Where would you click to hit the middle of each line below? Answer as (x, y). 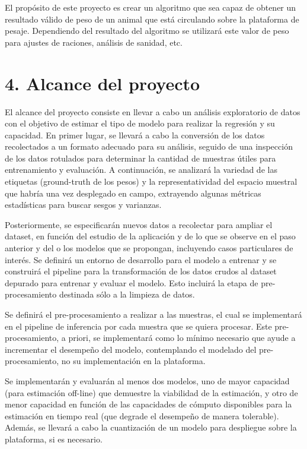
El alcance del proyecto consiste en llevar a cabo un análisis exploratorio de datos (153, 111)
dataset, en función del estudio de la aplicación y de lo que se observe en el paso (150, 236)
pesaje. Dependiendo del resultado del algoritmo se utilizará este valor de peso (147, 31)
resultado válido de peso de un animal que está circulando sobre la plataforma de (152, 19)
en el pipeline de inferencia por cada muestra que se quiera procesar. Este (138, 326)
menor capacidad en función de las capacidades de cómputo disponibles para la (148, 404)
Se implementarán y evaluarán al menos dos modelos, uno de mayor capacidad (147, 380)
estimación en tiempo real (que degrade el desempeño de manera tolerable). (142, 415)
